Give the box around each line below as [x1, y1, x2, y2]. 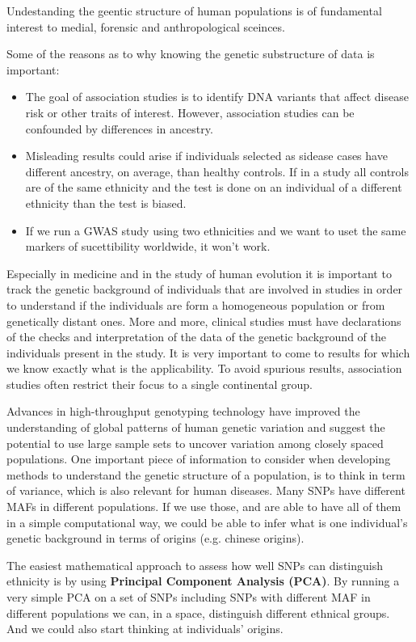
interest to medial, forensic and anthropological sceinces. [6, 18, 285, 35]
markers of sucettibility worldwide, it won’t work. [25, 238, 271, 255]
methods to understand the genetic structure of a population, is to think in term [6, 466, 405, 483]
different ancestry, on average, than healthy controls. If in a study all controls [25, 163, 409, 180]
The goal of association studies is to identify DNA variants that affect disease [25, 88, 409, 105]
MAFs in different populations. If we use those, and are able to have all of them [6, 498, 401, 515]
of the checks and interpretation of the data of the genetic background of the [6, 328, 386, 345]
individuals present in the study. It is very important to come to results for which [6, 344, 410, 361]
